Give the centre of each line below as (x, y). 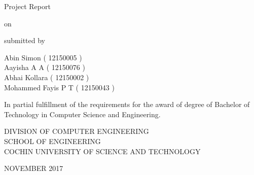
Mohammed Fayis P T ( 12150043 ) (59, 87)
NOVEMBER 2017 (34, 168)
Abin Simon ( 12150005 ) (43, 57)
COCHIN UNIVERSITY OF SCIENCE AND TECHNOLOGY (102, 151)
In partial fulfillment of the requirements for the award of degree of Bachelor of (127, 104)
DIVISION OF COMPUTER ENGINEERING (77, 131)
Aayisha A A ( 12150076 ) (45, 67)
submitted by (25, 40)
